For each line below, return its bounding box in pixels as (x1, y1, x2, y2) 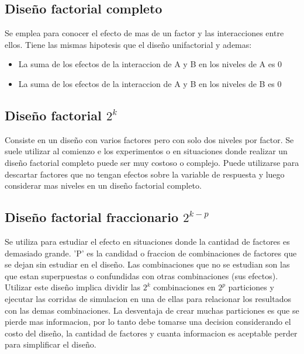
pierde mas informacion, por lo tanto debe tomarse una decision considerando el (5, 315, 291, 328)
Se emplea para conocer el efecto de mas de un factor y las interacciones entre (5, 27, 284, 39)
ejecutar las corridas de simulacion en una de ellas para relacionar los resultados (5, 292, 292, 304)
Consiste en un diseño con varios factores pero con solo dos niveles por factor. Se (5, 133, 294, 145)
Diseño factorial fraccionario (5, 208, 178, 226)
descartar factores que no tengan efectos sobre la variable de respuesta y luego (5, 168, 285, 180)
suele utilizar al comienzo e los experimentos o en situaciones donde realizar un (5, 145, 288, 157)
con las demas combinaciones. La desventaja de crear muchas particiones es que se (5, 304, 299, 316)
